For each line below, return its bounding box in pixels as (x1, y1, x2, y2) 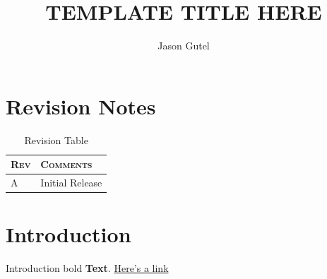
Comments (40, 157, 93, 172)
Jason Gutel (157, 38, 210, 53)
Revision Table (24, 132, 88, 147)
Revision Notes (6, 91, 156, 120)
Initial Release (40, 175, 102, 190)
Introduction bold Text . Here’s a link (6, 261, 169, 275)
